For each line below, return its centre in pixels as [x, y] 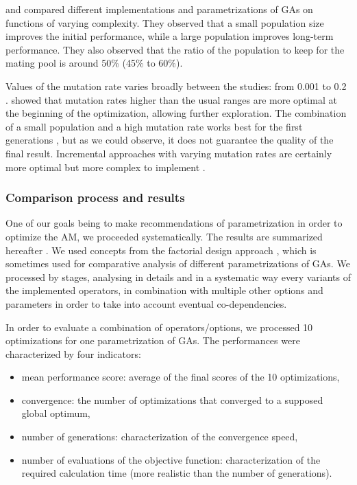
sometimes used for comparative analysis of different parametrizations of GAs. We [178, 263]
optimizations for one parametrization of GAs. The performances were [153, 340]
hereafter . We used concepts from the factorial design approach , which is [161, 250]
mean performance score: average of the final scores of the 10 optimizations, [181, 377]
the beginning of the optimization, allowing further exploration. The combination [176, 113]
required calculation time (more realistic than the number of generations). [177, 473]
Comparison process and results [95, 198]
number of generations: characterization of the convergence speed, [160, 437]
